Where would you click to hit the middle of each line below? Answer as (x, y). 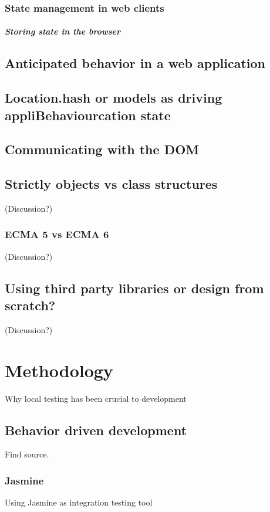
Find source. (27, 454)
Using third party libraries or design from (134, 288)
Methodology (59, 370)
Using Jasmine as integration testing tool (79, 502)
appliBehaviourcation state (88, 115)
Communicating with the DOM (102, 149)
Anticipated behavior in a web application (135, 63)
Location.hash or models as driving (114, 98)
